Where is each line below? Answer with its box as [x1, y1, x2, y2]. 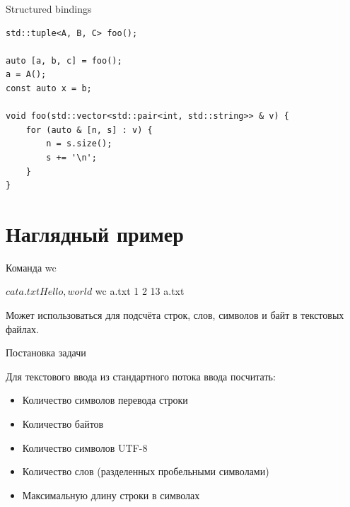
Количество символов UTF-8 [22, 440, 148, 455]
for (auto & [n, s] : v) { [25, 124, 153, 135]
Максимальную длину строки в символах [22, 487, 200, 502]
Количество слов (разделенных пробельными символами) [22, 464, 269, 479]
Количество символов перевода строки [22, 392, 188, 407]
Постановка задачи [6, 345, 86, 360]
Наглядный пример [6, 218, 184, 247]
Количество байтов [22, 416, 104, 431]
